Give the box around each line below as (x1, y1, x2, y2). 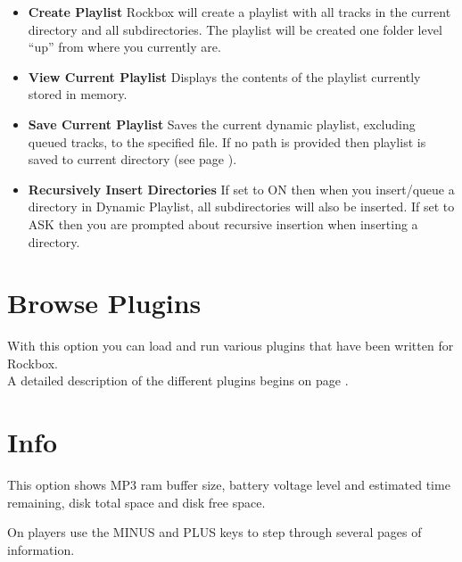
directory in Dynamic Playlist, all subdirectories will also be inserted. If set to (28, 197, 455, 216)
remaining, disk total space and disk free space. (7, 492, 266, 511)
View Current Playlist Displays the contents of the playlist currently (28, 67, 421, 86)
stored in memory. (28, 85, 128, 103)
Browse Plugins (7, 285, 202, 321)
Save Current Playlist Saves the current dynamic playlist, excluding (28, 114, 416, 133)
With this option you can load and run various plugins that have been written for (7, 336, 454, 355)
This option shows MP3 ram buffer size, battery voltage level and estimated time (7, 475, 450, 494)
